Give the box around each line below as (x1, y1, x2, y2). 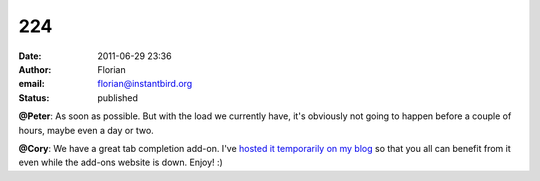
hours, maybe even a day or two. (18, 124, 154, 136)
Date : (18, 50, 42, 62)
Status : (18, 91, 50, 104)
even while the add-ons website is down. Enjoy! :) (18, 156, 224, 169)
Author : (18, 63, 52, 75)
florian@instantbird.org (97, 78, 193, 90)
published (97, 91, 139, 104)
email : (18, 78, 45, 90)
